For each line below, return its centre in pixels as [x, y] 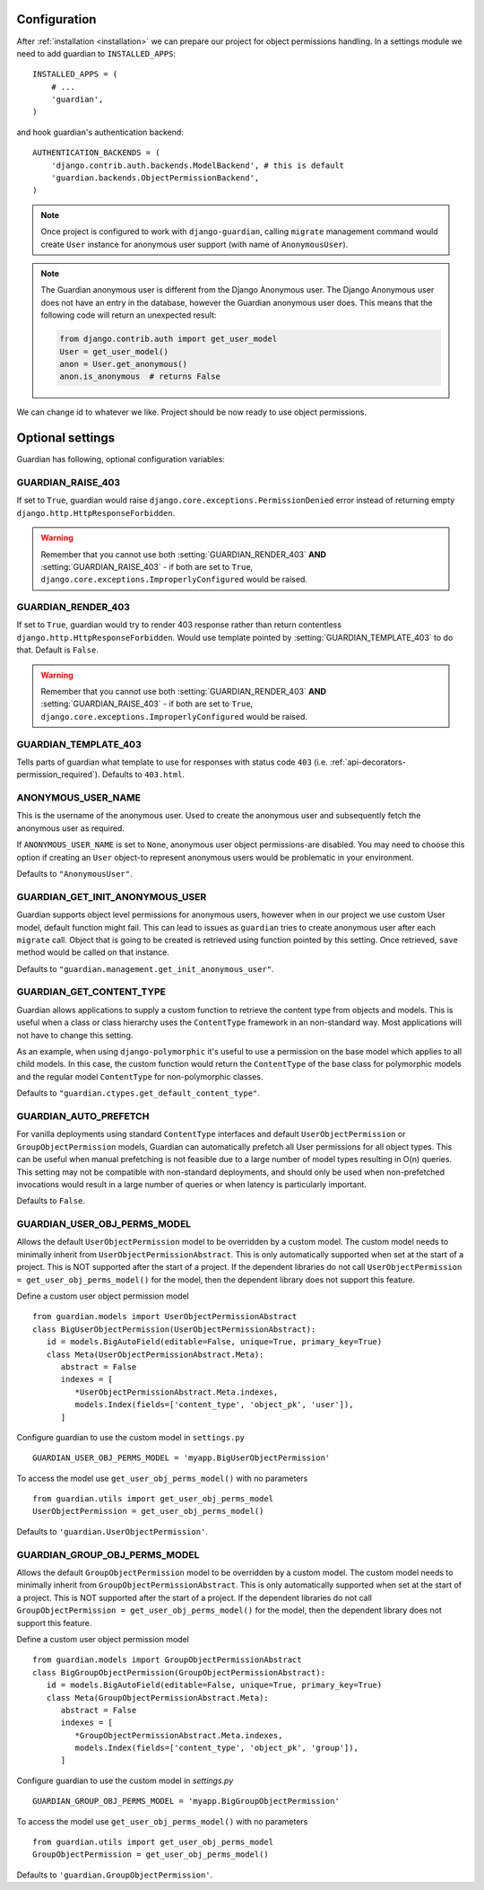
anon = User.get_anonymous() [124, 364]
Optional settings [66, 438]
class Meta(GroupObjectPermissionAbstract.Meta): [157, 1697]
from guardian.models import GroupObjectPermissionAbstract [167, 1660]
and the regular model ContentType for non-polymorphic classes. [140, 1076]
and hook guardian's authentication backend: [100, 132]
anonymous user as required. [71, 828]
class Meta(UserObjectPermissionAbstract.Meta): [155, 1354]
